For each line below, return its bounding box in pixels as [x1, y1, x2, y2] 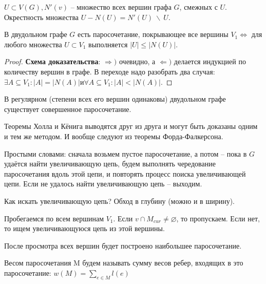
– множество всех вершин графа [70, 2, 172, 12]
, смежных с [179, 2, 218, 12]
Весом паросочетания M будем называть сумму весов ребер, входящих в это [4, 257, 243, 268]
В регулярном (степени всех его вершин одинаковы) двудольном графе [4, 93, 226, 104]
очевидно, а [119, 56, 156, 67]
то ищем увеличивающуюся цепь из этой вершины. [4, 223, 165, 234]
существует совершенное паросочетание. [4, 103, 131, 114]
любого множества [4, 39, 62, 49]
